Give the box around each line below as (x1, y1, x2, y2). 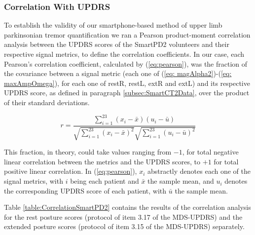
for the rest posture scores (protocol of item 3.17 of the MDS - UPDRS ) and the (4, 211, 243, 222)
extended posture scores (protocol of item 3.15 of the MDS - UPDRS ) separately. (4, 221, 245, 232)
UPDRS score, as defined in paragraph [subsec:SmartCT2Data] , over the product (4, 87, 250, 98)
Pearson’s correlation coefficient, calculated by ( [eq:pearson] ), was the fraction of (4, 58, 248, 69)
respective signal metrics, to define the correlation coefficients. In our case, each (4, 49, 245, 59)
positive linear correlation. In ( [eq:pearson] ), (4, 166, 137, 176)
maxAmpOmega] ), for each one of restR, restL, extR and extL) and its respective (4, 78, 250, 88)
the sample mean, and (147, 176, 214, 186)
